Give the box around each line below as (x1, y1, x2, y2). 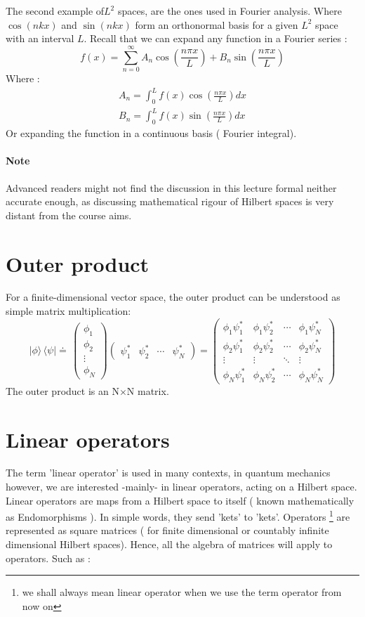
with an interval (6, 31, 74, 46)
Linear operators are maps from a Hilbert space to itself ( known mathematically (6, 493, 354, 507)
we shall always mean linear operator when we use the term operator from (22, 585, 342, 599)
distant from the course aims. (6, 207, 132, 222)
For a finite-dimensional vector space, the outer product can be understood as (6, 290, 340, 304)
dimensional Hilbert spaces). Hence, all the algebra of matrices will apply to (6, 537, 333, 552)
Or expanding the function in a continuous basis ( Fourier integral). (6, 126, 297, 141)
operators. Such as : (6, 550, 91, 565)
